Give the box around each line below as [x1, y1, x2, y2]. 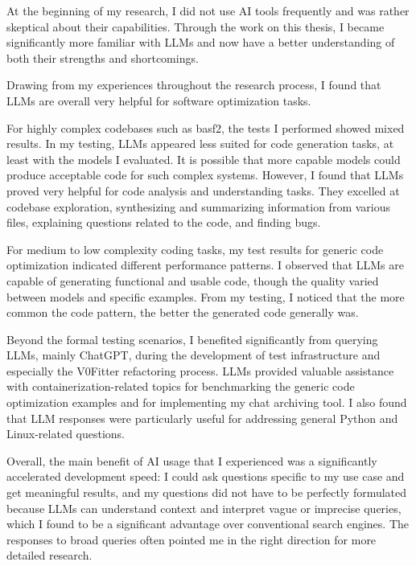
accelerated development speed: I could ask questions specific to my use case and [6, 468, 405, 485]
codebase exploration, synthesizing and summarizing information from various [6, 198, 391, 215]
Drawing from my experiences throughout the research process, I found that [6, 76, 381, 93]
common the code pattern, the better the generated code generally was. [6, 304, 359, 321]
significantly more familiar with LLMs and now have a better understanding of [6, 34, 395, 51]
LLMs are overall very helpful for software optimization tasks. [6, 92, 311, 109]
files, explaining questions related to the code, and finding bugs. [6, 214, 321, 231]
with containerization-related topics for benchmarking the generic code [6, 378, 355, 395]
